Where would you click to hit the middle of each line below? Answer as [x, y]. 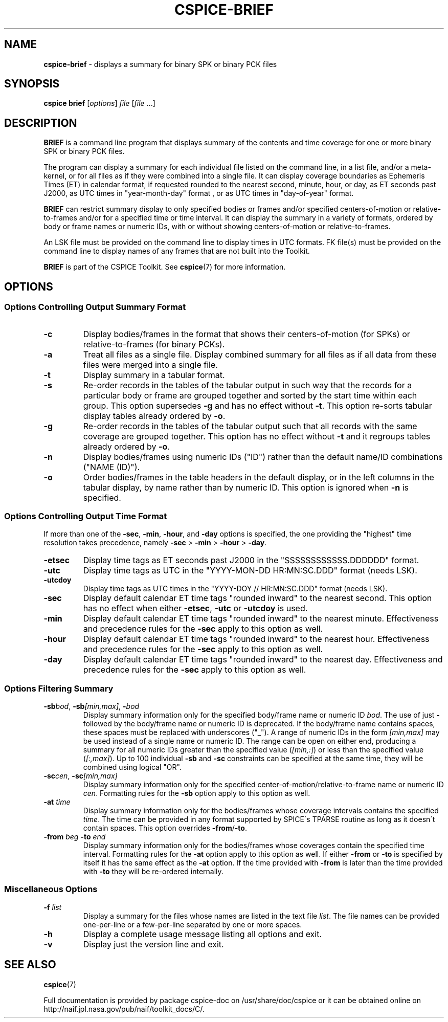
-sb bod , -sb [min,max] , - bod [92, 706]
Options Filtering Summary [59, 688]
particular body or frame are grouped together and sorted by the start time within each [250, 395]
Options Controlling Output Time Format [86, 516]
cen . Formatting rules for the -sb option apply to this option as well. [197, 793]
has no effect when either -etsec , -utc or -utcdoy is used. [195, 608]
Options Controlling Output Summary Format [95, 307]
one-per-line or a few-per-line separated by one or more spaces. [193, 924]
